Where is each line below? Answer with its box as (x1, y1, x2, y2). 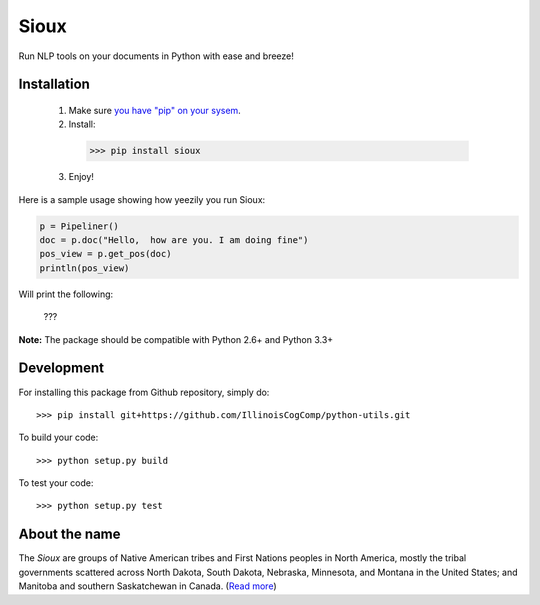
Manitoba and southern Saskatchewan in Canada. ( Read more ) (18, 580, 277, 592)
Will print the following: (18, 288, 114, 300)
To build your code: (18, 431, 99, 444)
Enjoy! (68, 171, 95, 183)
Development (18, 360, 105, 377)
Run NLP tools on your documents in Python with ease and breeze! (18, 50, 295, 62)
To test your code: (18, 477, 94, 489)
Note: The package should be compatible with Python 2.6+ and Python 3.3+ (18, 333, 334, 345)
